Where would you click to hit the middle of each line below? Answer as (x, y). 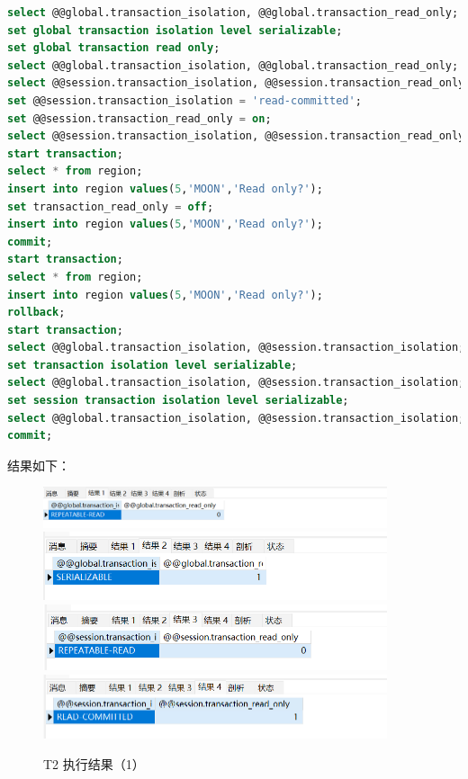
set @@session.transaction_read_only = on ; (139, 118)
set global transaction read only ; (114, 48)
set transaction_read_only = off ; (111, 206)
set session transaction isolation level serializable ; (178, 401)
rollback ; (36, 313)
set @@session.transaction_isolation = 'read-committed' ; (184, 100)
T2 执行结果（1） (94, 764)
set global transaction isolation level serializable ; (175, 30)
